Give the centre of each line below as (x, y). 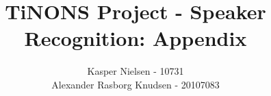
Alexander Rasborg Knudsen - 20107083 (135, 84)
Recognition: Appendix (135, 38)
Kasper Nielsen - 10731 (135, 71)
